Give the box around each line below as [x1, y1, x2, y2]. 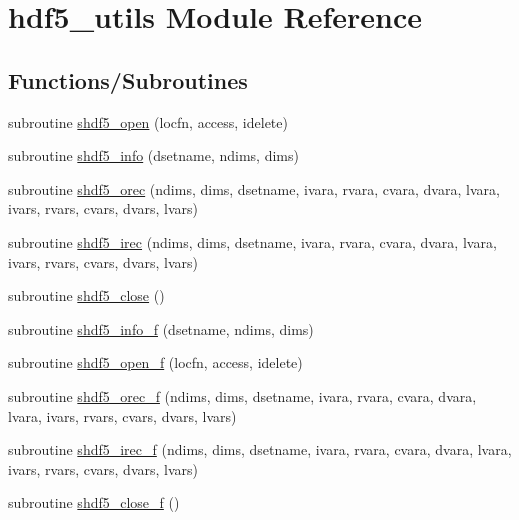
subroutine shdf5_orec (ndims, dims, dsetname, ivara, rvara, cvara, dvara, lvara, [8, 178, 500, 199]
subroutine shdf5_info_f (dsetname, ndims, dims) [8, 318, 314, 339]
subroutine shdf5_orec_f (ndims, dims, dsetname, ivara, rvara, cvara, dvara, [8, 385, 477, 406]
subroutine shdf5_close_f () [8, 492, 180, 513]
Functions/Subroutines [8, 64, 248, 95]
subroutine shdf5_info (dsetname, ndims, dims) [8, 145, 299, 166]
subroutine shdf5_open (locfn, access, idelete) [8, 111, 288, 132]
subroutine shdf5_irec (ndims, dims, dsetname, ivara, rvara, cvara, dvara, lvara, [8, 231, 497, 252]
